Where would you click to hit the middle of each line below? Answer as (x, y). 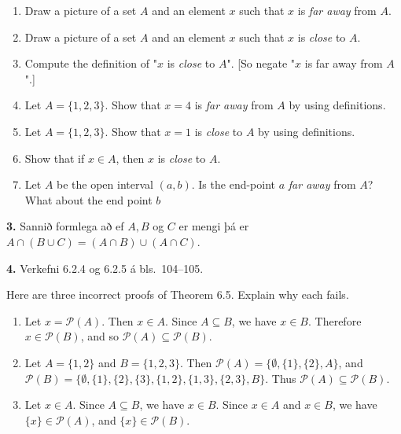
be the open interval (105, 184)
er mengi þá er (214, 226)
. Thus (281, 378)
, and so (100, 336)
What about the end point (88, 199)
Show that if (55, 158)
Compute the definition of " (91, 63)
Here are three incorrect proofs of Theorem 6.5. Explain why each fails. (178, 294)
